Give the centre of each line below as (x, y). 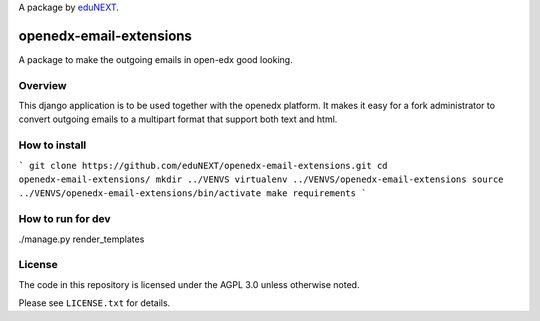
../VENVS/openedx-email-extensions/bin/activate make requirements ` (192, 193)
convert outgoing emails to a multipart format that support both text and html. (178, 119)
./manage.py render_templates (81, 239)
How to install (52, 145)
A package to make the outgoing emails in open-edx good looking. (156, 59)
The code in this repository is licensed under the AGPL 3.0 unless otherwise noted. (189, 284)
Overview (42, 85)
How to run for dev (64, 219)
